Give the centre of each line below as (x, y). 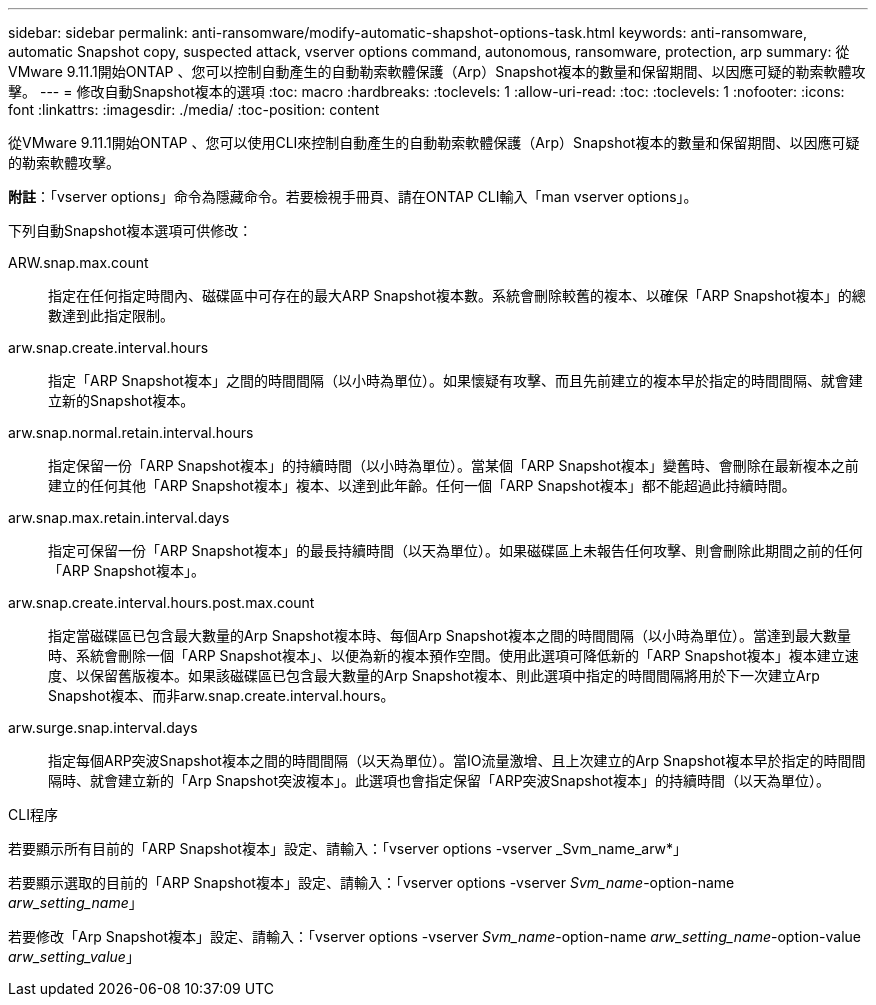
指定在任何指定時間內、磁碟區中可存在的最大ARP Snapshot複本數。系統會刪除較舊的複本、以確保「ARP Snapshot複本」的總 (457, 295)
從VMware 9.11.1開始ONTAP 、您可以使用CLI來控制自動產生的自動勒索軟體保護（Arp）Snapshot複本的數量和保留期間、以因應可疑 (434, 142)
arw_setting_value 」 (74, 956)
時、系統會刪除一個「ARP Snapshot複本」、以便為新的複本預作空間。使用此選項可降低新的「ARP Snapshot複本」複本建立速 (453, 655)
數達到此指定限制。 (111, 315)
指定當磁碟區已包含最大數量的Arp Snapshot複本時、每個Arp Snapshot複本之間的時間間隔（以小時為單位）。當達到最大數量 (449, 635)
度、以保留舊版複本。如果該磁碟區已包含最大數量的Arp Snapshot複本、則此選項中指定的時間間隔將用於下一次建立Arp (434, 675)
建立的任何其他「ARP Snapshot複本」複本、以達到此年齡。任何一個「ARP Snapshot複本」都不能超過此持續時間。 (422, 485)
